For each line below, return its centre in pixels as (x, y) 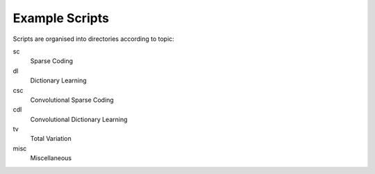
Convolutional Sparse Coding (72, 100)
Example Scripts (61, 18)
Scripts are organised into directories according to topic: (94, 39)
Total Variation (51, 139)
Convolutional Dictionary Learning (79, 119)
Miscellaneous (51, 158)
